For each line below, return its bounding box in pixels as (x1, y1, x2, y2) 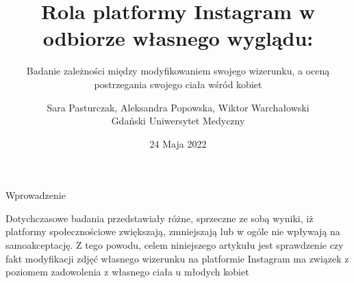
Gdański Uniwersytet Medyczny (111, 113, 245, 128)
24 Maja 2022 (149, 136, 207, 150)
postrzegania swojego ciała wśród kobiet (94, 77, 262, 91)
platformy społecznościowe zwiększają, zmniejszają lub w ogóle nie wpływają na (5, 224, 340, 239)
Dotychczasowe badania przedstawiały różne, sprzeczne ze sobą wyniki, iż (5, 211, 314, 225)
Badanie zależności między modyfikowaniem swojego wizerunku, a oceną (26, 64, 330, 78)
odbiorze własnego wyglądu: (42, 24, 314, 52)
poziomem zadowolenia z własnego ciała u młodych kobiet (5, 265, 249, 279)
